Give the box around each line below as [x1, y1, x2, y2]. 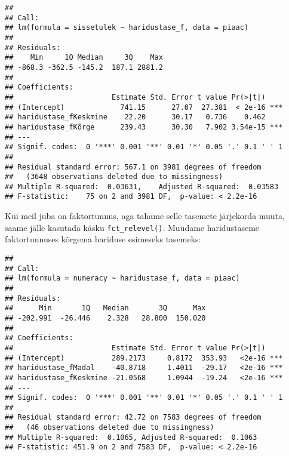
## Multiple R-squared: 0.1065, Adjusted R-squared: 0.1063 [5, 433, 257, 442]
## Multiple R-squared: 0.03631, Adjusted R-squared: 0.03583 [5, 182, 279, 191]
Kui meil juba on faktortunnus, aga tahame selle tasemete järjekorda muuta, [5, 209, 285, 222]
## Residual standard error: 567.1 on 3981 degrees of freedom [5, 162, 262, 171]
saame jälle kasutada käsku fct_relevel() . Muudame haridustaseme [5, 221, 260, 233]
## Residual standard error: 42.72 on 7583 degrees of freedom [5, 413, 262, 422]
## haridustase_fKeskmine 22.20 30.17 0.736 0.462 [5, 113, 266, 122]
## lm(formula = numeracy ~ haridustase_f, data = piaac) [5, 274, 240, 283]
